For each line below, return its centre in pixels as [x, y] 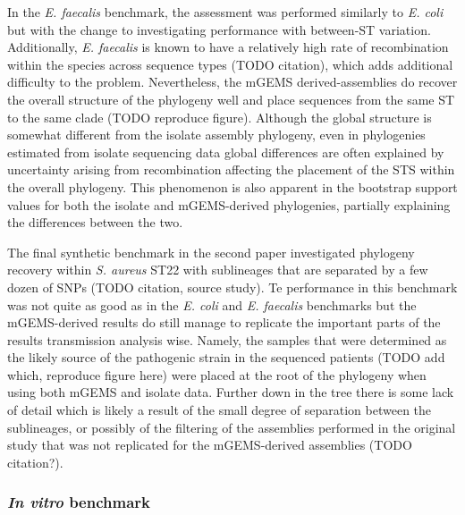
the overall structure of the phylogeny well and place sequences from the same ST [231, 99]
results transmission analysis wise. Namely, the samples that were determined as [227, 339]
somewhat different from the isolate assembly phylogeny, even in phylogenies [216, 135]
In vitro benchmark [79, 502]
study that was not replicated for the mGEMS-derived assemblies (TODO [210, 445]
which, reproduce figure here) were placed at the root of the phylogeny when [217, 374]
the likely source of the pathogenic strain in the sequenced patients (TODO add [226, 357]
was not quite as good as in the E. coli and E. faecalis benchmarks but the [212, 304]
